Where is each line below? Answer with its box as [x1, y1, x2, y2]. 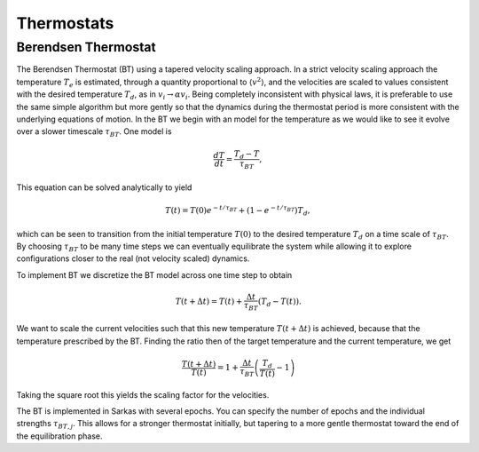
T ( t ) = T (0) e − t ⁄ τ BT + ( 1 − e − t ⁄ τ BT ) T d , [165, 204, 310, 218]
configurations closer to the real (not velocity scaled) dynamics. [16, 253, 250, 264]
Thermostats [16, 13, 114, 33]
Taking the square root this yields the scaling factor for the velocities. [16, 389, 270, 400]
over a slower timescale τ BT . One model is [16, 126, 172, 139]
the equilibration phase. [16, 431, 103, 441]
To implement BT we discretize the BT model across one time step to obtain [16, 269, 293, 280]
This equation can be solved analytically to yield [16, 182, 192, 193]
